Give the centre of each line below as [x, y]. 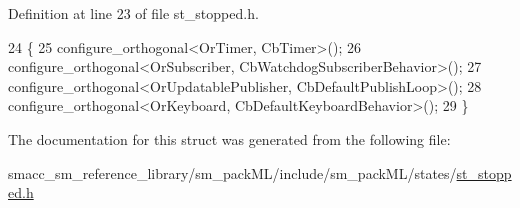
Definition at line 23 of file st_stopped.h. [133, 13]
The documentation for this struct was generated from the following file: [229, 138]
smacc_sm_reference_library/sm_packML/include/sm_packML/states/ [232, 172]
